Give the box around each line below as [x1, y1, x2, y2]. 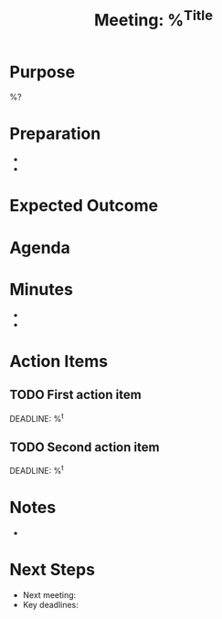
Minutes [9, 278, 73, 299]
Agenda [9, 237, 70, 257]
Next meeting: [22, 589, 77, 600]
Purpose [9, 61, 76, 82]
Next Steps [9, 559, 96, 580]
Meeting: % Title [94, 6, 213, 31]
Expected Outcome [9, 195, 158, 216]
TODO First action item [9, 387, 142, 403]
